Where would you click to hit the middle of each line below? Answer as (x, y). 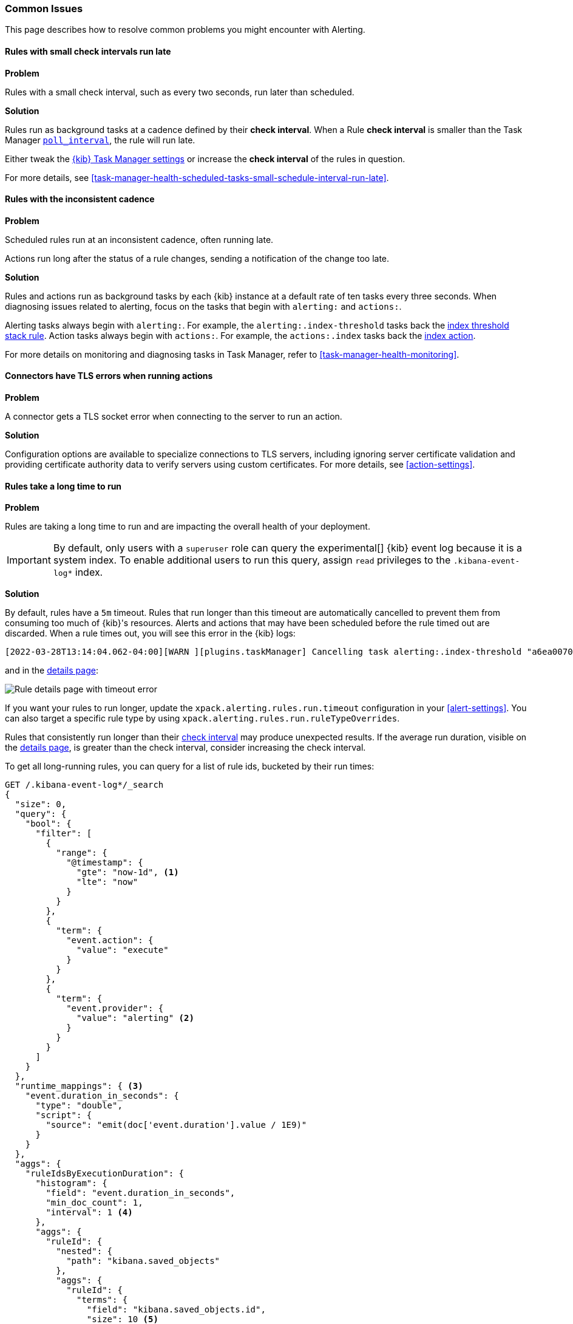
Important (29, 560)
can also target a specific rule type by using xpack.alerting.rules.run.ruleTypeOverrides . (202, 718)
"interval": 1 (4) (89, 1213)
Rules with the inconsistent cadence (80, 199)
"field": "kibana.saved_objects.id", (176, 1310)
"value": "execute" (123, 950)
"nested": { (84, 1251)
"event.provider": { (115, 1008)
